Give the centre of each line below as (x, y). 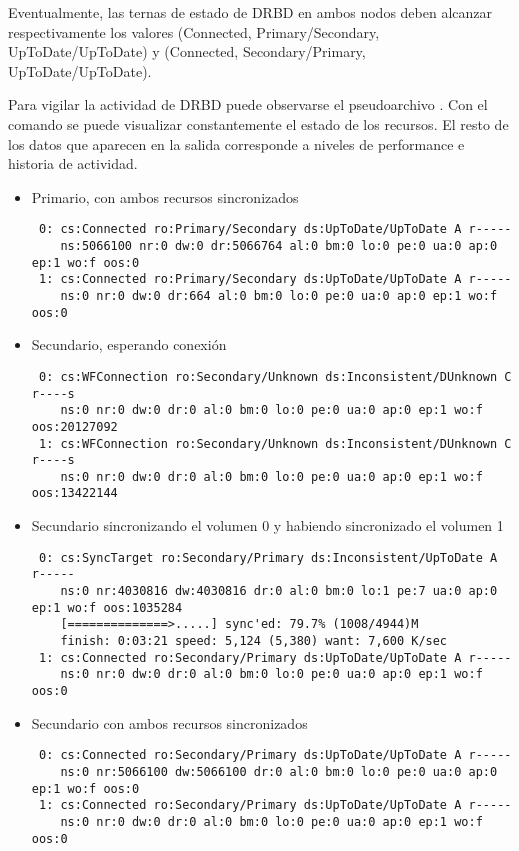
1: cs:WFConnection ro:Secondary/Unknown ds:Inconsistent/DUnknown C (275, 443)
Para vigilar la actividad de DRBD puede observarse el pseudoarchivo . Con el (248, 104)
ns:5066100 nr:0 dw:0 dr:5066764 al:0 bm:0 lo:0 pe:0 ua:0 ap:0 (279, 246)
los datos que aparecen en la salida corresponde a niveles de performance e (236, 143)
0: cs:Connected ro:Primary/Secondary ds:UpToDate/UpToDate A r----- (275, 229)
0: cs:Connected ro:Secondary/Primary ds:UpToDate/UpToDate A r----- (275, 755)
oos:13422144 (74, 493)
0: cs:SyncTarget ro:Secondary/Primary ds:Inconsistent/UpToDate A (268, 557)
